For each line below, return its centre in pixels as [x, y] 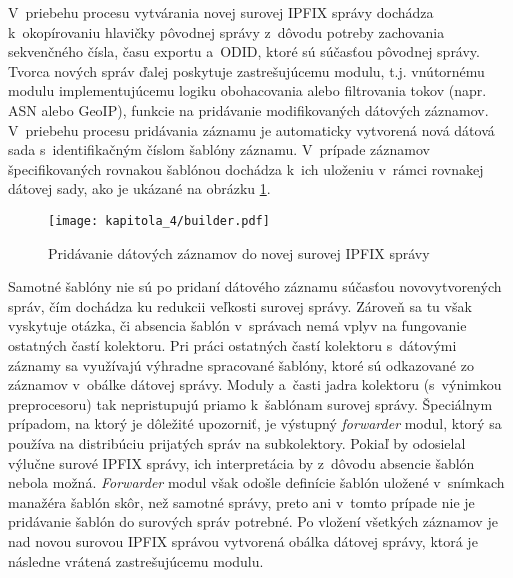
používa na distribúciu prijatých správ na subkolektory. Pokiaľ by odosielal [237, 442]
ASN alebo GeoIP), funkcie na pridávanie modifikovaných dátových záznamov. [248, 109]
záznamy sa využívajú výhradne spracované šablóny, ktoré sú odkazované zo [241, 364]
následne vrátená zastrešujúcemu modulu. [136, 560]
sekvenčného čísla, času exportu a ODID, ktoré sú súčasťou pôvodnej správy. [244, 51]
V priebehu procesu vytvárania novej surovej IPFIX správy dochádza [221, 12]
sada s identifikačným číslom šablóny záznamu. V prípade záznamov [219, 149]
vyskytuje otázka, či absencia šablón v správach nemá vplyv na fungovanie [237, 325]
